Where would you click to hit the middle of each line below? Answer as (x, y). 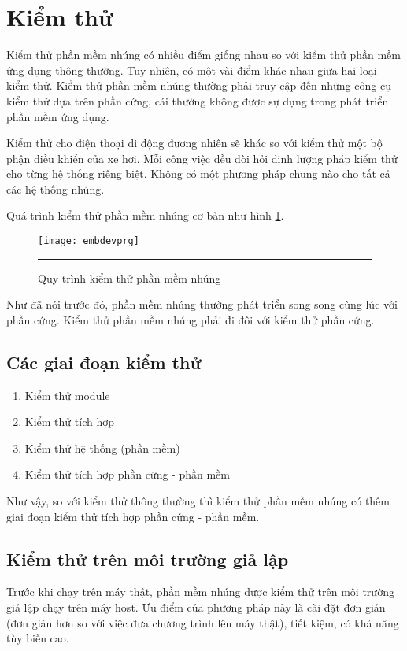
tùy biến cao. (38, 638)
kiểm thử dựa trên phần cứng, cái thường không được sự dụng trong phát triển (198, 100)
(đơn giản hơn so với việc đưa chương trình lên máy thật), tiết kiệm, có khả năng (203, 622)
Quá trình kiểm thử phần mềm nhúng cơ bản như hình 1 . (145, 215)
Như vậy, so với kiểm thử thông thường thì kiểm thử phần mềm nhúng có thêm (198, 501)
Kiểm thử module (67, 395)
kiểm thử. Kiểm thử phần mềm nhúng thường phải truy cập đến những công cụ (199, 85)
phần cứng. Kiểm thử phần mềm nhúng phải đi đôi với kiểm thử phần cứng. (191, 319)
